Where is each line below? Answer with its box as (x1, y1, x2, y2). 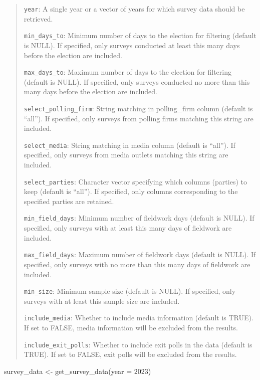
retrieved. (24, 13, 53, 24)
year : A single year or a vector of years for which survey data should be (24, 4, 245, 14)
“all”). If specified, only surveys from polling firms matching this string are (24, 113, 253, 123)
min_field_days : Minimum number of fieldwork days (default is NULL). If (24, 213, 254, 223)
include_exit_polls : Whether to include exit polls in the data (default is (24, 339, 252, 349)
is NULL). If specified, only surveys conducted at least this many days (24, 40, 240, 50)
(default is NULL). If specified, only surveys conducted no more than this (24, 76, 250, 87)
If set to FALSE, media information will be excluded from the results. (24, 322, 238, 333)
